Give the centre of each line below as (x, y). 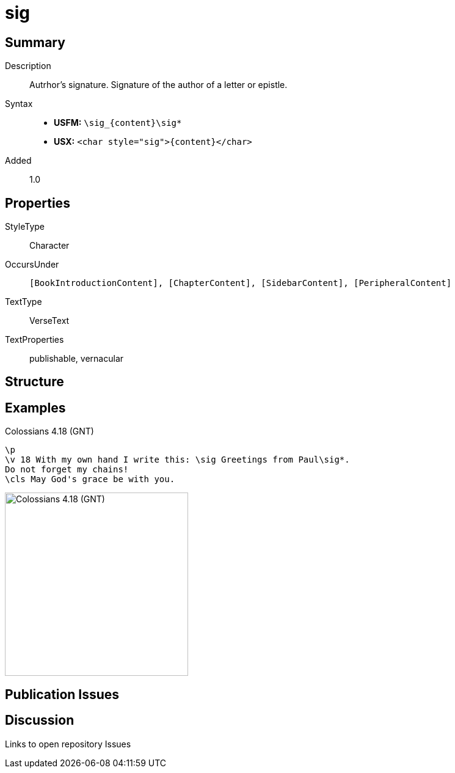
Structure (35, 382)
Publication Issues (62, 694)
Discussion (40, 720)
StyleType (25, 227)
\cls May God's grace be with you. (90, 479)
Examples (35, 408)
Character (49, 246)
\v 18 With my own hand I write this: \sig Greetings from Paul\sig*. (177, 460)
